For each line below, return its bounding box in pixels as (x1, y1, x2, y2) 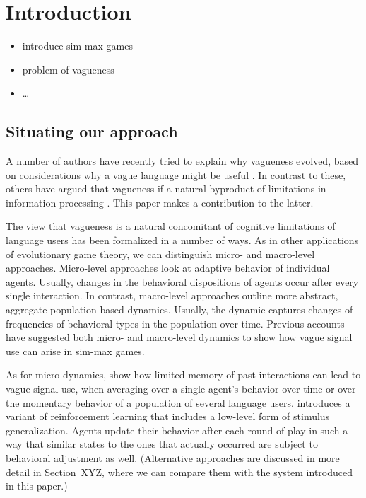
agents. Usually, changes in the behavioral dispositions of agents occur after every (6, 274, 359, 289)
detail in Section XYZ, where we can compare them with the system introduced (6, 464, 353, 479)
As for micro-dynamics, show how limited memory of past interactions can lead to (6, 367, 361, 382)
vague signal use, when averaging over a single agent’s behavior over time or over (6, 381, 356, 396)
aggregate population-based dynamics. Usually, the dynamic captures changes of (6, 302, 353, 317)
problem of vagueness (22, 62, 114, 76)
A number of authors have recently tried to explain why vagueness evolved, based (6, 154, 358, 168)
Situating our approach (6, 120, 178, 142)
